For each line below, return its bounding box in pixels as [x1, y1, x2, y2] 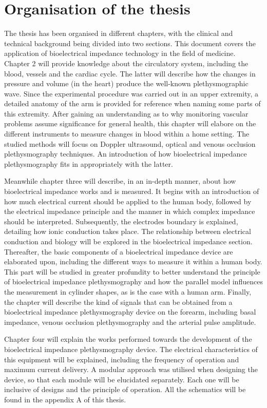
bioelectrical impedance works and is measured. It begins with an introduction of [4, 186, 259, 197]
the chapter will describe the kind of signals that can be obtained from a [4, 296, 233, 307]
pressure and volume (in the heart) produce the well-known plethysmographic [4, 78, 249, 89]
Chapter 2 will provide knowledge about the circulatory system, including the [4, 57, 249, 68]
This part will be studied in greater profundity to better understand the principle [4, 266, 260, 277]
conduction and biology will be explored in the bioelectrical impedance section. [4, 236, 253, 246]
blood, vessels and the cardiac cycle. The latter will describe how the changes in [4, 68, 256, 79]
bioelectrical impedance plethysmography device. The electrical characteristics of [4, 343, 258, 354]
